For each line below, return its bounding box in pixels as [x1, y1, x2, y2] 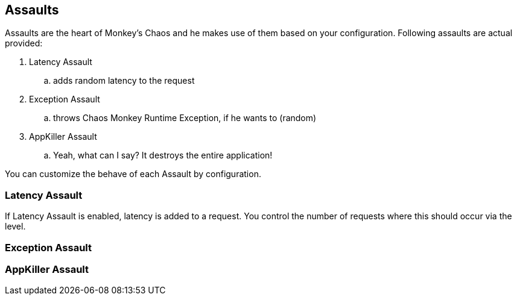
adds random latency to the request [53, 75, 195, 86]
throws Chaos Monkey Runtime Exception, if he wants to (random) [53, 113, 317, 123]
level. [5, 221, 26, 232]
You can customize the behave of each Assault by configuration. [5, 169, 261, 180]
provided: [5, 38, 43, 49]
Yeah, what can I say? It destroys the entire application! [53, 150, 273, 161]
